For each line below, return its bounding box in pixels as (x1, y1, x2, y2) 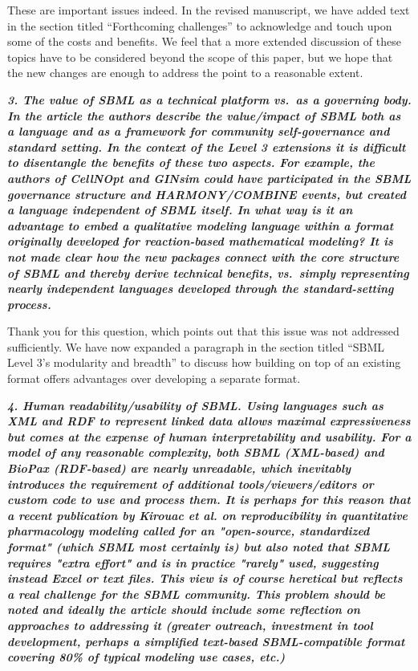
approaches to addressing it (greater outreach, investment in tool (7, 616, 373, 633)
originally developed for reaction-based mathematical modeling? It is (7, 233, 393, 250)
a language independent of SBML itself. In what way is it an (7, 201, 353, 218)
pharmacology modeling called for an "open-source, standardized (7, 523, 370, 539)
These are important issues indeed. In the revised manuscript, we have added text (7, 2, 410, 18)
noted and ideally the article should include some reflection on (7, 601, 360, 618)
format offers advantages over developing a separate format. (7, 370, 301, 387)
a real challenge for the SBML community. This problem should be (7, 585, 385, 602)
